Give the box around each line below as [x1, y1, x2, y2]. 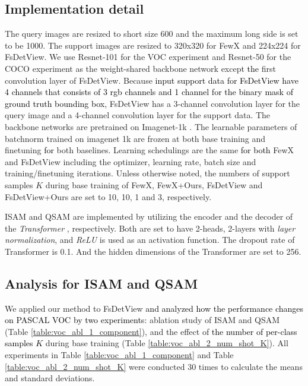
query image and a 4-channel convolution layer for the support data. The [5, 109, 271, 121]
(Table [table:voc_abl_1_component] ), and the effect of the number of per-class [5, 325, 297, 337]
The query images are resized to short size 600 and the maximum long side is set [5, 27, 299, 40]
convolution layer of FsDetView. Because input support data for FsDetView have [5, 74, 299, 86]
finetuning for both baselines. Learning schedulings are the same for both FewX [5, 144, 294, 156]
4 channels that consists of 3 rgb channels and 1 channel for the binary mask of [5, 86, 293, 98]
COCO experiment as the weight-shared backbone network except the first [5, 62, 276, 74]
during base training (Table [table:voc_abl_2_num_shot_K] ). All [45, 337, 288, 349]
